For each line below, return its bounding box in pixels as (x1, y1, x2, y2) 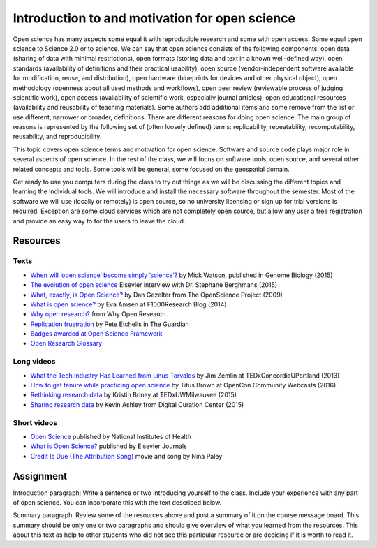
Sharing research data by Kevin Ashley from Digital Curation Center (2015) (30, 400, 244, 408)
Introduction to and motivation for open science (13, 10, 296, 26)
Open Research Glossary (30, 339, 103, 348)
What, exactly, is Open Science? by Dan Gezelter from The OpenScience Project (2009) (30, 290, 283, 299)
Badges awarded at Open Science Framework (30, 329, 163, 338)
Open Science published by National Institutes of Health (30, 432, 192, 440)
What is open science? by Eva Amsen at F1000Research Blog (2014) (30, 300, 227, 309)
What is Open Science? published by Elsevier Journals (30, 442, 188, 450)
